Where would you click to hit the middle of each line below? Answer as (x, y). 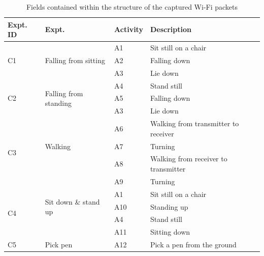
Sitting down (170, 232)
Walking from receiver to (189, 159)
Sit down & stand (72, 201)
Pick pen (59, 245)
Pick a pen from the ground (193, 245)
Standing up (169, 206)
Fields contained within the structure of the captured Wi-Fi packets (132, 7)
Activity (129, 29)
